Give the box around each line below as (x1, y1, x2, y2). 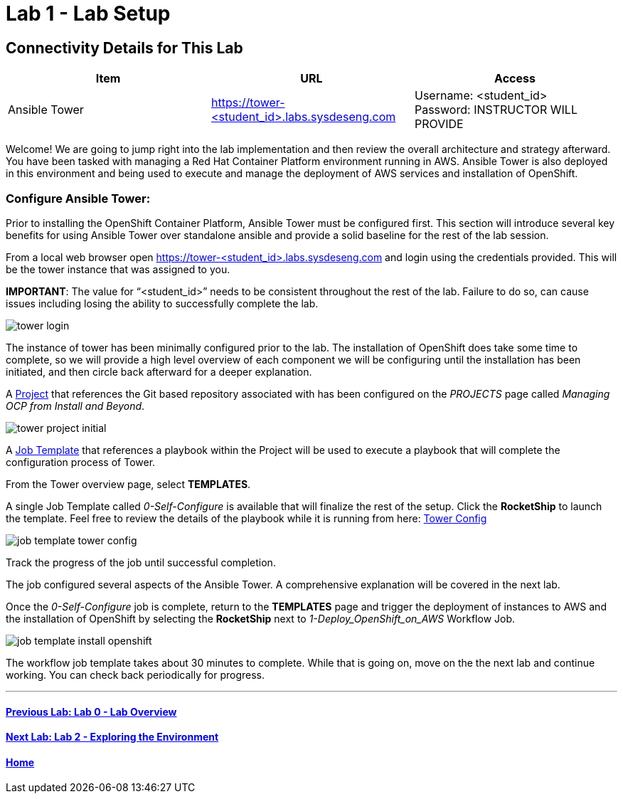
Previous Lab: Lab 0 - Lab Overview (6, 705, 177, 718)
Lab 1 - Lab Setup (6, 1, 171, 26)
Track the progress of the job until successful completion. (6, 556, 276, 568)
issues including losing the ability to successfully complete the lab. (6, 297, 319, 309)
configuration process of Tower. (6, 455, 156, 468)
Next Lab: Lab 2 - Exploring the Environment (6, 731, 219, 744)
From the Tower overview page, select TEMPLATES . (6, 477, 251, 490)
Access (494, 71, 536, 86)
